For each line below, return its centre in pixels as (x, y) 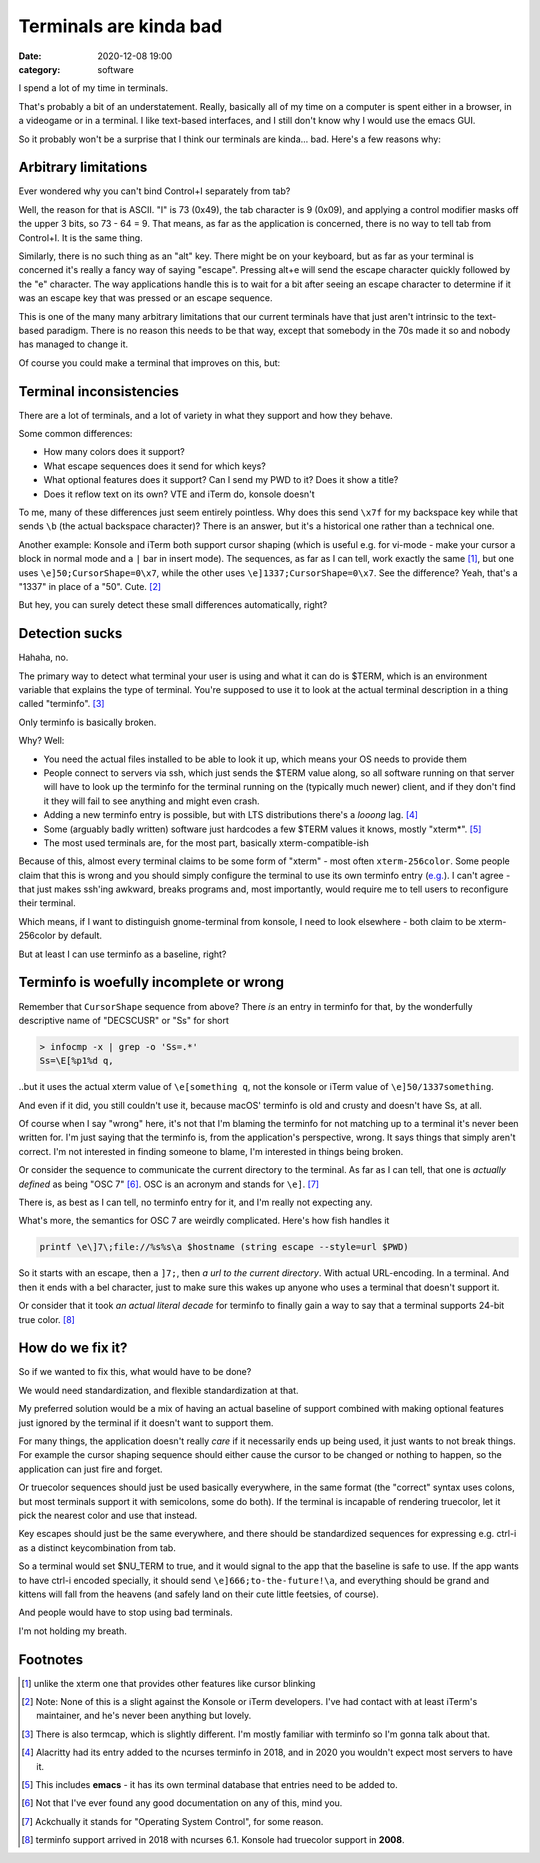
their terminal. (47, 903)
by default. (80, 936)
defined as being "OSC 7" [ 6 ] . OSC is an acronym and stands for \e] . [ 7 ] (169, 1184)
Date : (30, 56)
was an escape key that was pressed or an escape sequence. (146, 298)
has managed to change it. (73, 344)
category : (39, 69)
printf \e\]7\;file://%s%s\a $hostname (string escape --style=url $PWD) (224, 1247)
